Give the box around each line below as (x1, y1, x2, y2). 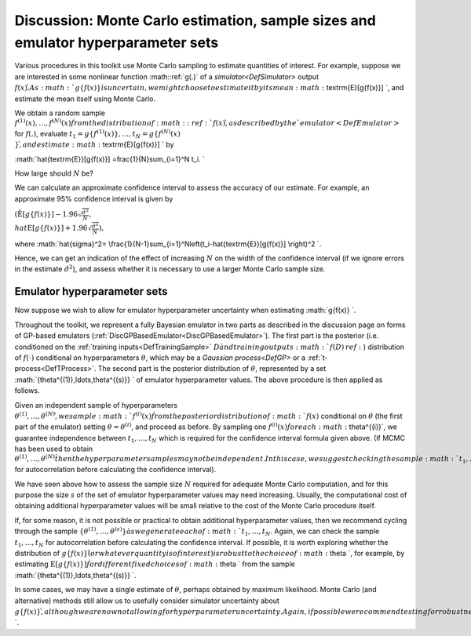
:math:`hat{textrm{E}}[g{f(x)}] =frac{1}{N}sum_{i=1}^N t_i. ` (14, 154, 206, 164)
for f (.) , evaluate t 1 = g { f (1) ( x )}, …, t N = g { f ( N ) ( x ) (14, 128, 181, 140)
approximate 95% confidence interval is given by (14, 194, 173, 203)
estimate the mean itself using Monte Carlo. (14, 94, 156, 104)
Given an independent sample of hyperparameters (14, 400, 178, 409)
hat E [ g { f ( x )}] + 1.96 (14, 224, 88, 232)
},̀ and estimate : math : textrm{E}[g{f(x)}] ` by (14, 140, 174, 149)
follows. (14, 386, 40, 395)
